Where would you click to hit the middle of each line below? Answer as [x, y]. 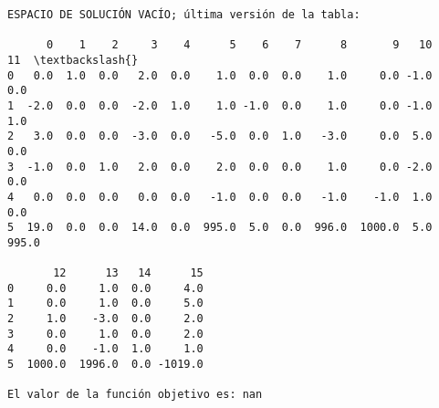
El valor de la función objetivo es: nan [135, 395]
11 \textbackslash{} [73, 60]
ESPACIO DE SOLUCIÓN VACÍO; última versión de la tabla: [184, 15]
